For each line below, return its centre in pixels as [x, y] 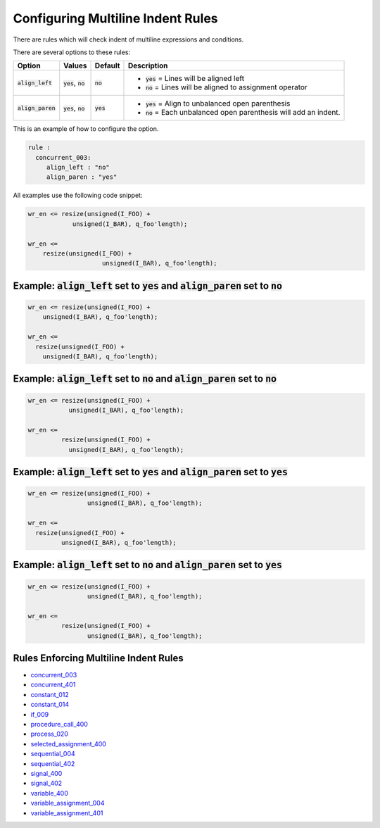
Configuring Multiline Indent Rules [115, 18]
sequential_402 [53, 763]
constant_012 [50, 694]
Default [107, 65]
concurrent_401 [53, 685]
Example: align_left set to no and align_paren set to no [145, 379]
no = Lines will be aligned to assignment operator [226, 87]
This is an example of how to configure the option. [86, 129]
